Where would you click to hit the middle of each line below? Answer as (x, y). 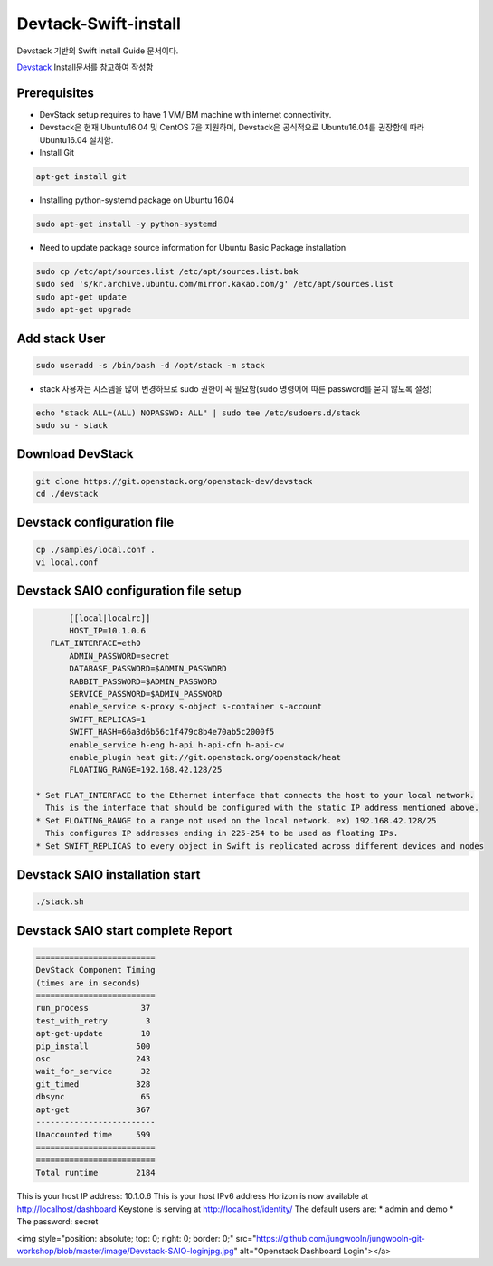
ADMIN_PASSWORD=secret (119, 656)
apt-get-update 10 (93, 1033)
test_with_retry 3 (93, 1021)
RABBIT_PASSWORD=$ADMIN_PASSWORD (143, 681)
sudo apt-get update (81, 297)
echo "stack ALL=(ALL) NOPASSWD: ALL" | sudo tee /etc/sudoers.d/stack (198, 413)
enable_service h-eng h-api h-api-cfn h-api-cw (176, 745)
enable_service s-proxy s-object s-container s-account (196, 707)
